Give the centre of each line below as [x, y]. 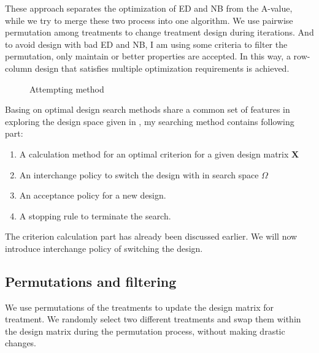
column [19, 68]
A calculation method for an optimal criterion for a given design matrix [154, 154]
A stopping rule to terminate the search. [95, 215]
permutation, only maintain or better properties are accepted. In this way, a [148, 56]
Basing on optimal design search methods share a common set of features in [148, 109]
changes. [21, 343]
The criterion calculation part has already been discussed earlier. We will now [151, 236]
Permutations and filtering [91, 281]
